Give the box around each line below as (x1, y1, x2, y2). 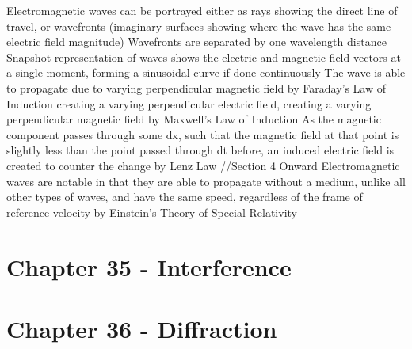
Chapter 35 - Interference (6, 250, 292, 283)
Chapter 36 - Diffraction (6, 312, 277, 344)
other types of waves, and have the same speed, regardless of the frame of (6, 188, 363, 205)
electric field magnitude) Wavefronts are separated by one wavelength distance (6, 33, 387, 50)
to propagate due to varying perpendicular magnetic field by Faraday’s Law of (6, 79, 387, 96)
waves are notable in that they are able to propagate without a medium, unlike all (6, 173, 406, 189)
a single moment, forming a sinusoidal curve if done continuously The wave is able (6, 64, 406, 81)
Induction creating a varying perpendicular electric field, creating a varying (6, 95, 372, 112)
